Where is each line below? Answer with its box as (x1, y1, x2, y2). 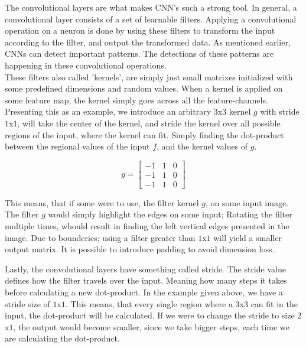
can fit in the (250, 297, 298, 310)
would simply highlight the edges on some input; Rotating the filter (48, 208, 292, 220)
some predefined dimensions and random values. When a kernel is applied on (5, 82, 283, 95)
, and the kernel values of (157, 140, 248, 152)
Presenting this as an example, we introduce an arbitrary (5, 105, 211, 118)
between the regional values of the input (5, 140, 150, 152)
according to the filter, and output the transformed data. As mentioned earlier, (5, 35, 291, 48)
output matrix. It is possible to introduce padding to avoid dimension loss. (5, 243, 275, 255)
